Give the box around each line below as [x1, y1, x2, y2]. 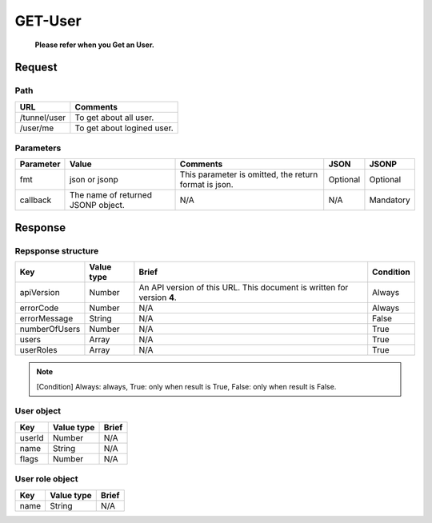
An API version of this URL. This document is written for [138, 282, 349, 293]
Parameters [14, 142, 62, 154]
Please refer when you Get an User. [34, 40, 155, 50]
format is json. [179, 179, 234, 190]
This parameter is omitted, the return [179, 169, 318, 180]
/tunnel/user [19, 112, 66, 123]
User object [14, 405, 62, 417]
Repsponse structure [14, 245, 99, 256]
